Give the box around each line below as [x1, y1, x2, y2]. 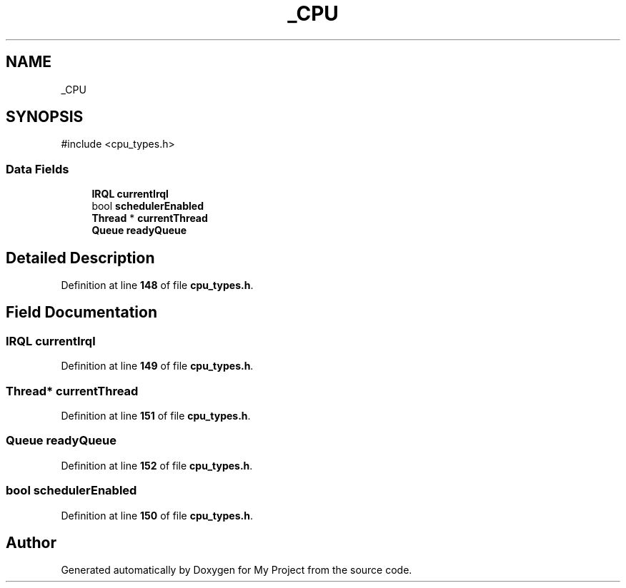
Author [6, 533, 56, 552]
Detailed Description [6, 248, 155, 267]
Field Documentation [6, 303, 157, 322]
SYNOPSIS [6, 108, 84, 126]
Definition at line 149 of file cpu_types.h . [61, 360, 254, 372]
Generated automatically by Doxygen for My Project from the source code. [61, 564, 412, 577]
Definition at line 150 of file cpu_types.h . [61, 509, 253, 522]
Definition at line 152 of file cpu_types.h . [61, 459, 253, 472]
